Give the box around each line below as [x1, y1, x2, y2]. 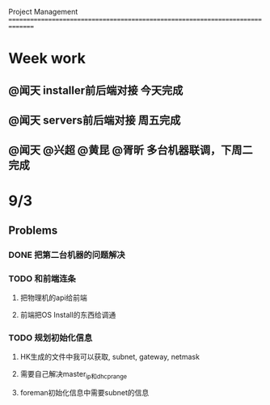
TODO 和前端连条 [8, 272, 77, 284]
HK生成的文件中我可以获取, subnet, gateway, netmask [19, 352, 200, 362]
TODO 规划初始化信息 [8, 332, 93, 344]
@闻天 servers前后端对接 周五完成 [8, 113, 181, 127]
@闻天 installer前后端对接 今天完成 [8, 83, 184, 97]
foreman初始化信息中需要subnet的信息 [19, 388, 150, 398]
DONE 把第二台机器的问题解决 [8, 249, 125, 260]
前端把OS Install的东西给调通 [19, 310, 116, 320]
